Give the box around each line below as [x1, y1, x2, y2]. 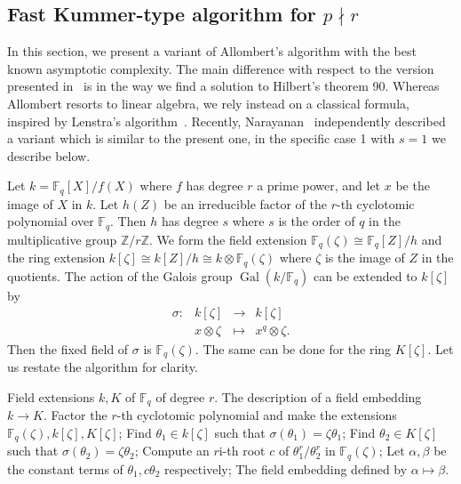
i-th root [219, 441, 266, 460]
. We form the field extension [149, 230, 307, 248]
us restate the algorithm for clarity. [7, 357, 198, 375]
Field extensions [7, 387, 95, 406]
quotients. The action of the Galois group [7, 266, 233, 285]
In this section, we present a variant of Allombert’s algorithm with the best [7, 42, 417, 60]
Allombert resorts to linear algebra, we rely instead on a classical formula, [7, 93, 409, 112]
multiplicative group [7, 230, 117, 248]
